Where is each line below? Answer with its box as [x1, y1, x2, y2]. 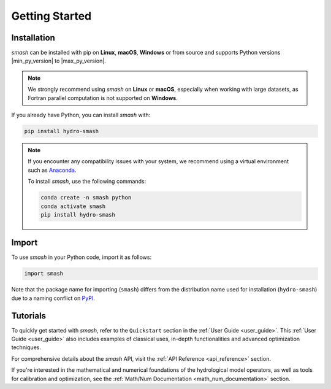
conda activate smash [40, 202, 106, 210]
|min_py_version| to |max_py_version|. [11, 57, 107, 64]
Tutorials [11, 310, 46, 321]
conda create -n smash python [40, 194, 132, 201]
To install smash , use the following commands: [28, 178, 146, 185]
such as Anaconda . [28, 166, 77, 174]
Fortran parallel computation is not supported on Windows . [28, 94, 178, 101]
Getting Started [11, 9, 92, 23]
